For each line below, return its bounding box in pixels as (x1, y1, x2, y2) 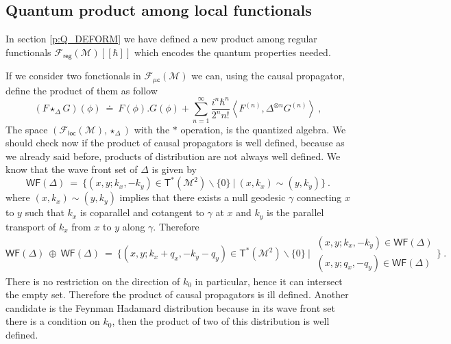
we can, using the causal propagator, (191, 68, 345, 83)
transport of (5, 219, 56, 233)
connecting (297, 190, 342, 204)
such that (25, 205, 64, 220)
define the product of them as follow (5, 83, 158, 97)
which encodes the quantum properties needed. (134, 44, 331, 59)
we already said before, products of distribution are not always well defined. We (5, 148, 341, 163)
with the (134, 122, 170, 136)
